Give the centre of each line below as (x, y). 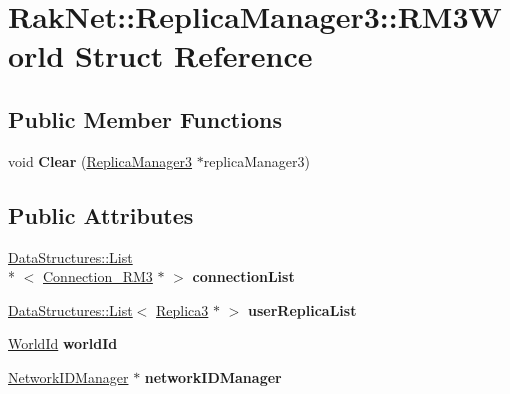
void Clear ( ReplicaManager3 (100, 160)
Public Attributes (101, 214)
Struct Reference (193, 55)
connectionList (243, 276)
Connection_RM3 (98, 276)
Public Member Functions (145, 118)
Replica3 (182, 309)
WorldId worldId (63, 343)
